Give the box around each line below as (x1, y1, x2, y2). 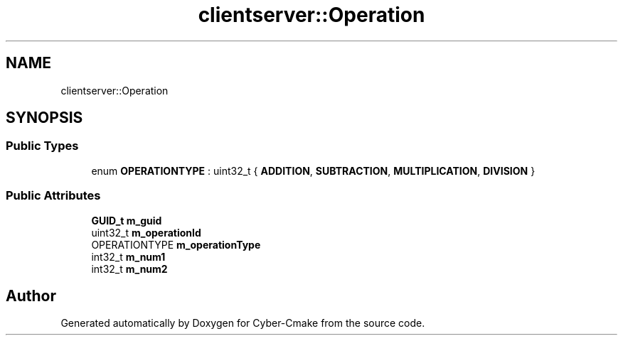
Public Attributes (6, 188, 101, 203)
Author (6, 286, 56, 305)
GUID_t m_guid (91, 214, 162, 227)
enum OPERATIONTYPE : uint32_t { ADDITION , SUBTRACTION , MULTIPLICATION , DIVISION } (91, 164, 536, 177)
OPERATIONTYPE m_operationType (91, 238, 261, 251)
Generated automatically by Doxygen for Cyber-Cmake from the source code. (60, 317, 425, 330)
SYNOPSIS (6, 109, 83, 127)
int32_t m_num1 (91, 250, 166, 263)
